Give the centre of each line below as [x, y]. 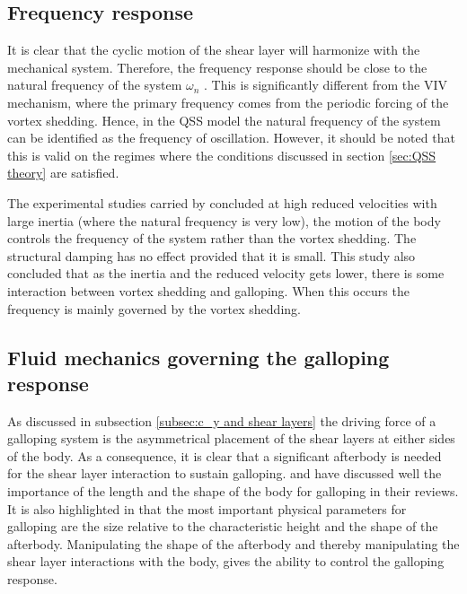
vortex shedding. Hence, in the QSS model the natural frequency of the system [224, 120]
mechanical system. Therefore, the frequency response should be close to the [217, 67]
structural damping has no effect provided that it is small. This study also [211, 255]
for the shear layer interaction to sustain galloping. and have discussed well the [225, 473]
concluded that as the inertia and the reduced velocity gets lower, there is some [226, 273]
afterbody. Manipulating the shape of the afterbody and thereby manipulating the [233, 543]
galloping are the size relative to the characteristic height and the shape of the [223, 526]
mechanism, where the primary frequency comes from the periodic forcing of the [228, 102]
